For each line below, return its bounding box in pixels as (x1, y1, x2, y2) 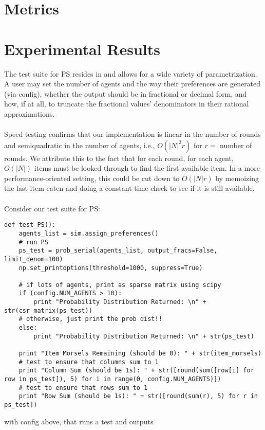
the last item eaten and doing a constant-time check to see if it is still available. (4, 183, 255, 193)
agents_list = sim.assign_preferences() (18, 229, 159, 237)
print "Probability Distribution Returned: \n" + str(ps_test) (33, 332, 254, 340)
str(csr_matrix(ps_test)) (4, 307, 92, 314)
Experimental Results (4, 38, 160, 59)
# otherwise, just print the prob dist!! (18, 315, 162, 323)
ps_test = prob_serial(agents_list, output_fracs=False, (18, 247, 218, 255)
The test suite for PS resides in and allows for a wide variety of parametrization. (4, 68, 257, 79)
